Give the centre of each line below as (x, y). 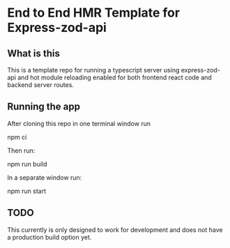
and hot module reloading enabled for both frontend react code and (115, 77)
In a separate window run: (45, 177)
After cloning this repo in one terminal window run (79, 123)
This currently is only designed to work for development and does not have (115, 230)
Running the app (44, 107)
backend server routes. (41, 85)
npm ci (17, 137)
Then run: (21, 150)
